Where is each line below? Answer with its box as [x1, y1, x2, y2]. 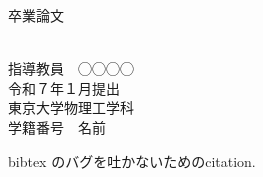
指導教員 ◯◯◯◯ [8, 58, 134, 79]
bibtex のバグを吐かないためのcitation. [8, 150, 256, 171]
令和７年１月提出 [8, 77, 120, 98]
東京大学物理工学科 [8, 97, 134, 118]
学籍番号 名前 [8, 116, 106, 137]
